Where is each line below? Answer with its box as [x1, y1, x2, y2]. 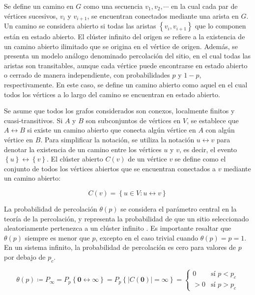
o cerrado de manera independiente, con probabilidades [4, 70, 170, 80]
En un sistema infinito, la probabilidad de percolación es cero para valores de [4, 242, 236, 252]
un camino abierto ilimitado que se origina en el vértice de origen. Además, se [4, 41, 238, 51]
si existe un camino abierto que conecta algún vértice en [27, 125, 196, 135]
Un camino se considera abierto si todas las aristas [4, 21, 156, 31]
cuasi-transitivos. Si [4, 115, 63, 125]
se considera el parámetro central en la [120, 203, 237, 214]
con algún [205, 125, 235, 135]
